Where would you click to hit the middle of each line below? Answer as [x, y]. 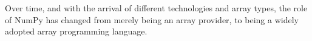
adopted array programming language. [76, 31]
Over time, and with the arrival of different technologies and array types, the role [156, 8]
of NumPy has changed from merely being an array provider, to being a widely [152, 19]
